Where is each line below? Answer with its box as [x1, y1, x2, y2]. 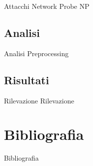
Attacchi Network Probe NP [4, 1, 90, 11]
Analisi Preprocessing [4, 48, 69, 58]
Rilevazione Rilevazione [4, 95, 74, 105]
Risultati [4, 72, 49, 87]
